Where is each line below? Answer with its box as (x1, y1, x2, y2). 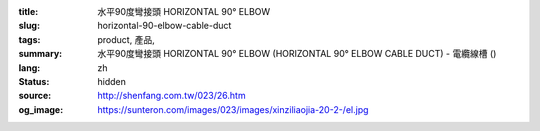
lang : (18, 61, 41, 74)
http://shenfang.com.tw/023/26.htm (97, 90, 246, 102)
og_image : (18, 103, 64, 115)
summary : (18, 48, 63, 60)
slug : (18, 20, 40, 32)
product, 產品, (97, 33, 155, 45)
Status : (18, 75, 50, 87)
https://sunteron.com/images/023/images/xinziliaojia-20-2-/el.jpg (97, 103, 369, 115)
